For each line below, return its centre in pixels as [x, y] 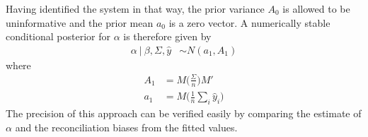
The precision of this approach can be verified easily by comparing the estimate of [184, 113]
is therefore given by [167, 36]
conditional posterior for [58, 36]
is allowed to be [316, 8]
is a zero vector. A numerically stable [249, 22]
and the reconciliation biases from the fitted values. [126, 127]
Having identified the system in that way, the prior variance [135, 8]
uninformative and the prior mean [80, 22]
